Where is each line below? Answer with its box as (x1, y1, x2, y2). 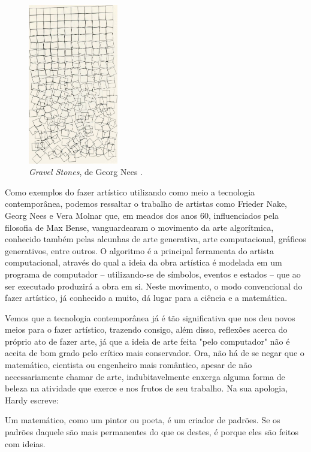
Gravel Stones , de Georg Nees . (29, 165, 143, 178)
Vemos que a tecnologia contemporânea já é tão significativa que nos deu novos (5, 311, 295, 324)
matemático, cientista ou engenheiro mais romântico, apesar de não (5, 358, 252, 371)
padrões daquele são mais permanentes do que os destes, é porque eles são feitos (5, 426, 299, 438)
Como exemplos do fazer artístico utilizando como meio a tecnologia (5, 185, 255, 198)
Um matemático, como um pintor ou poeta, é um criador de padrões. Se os (5, 414, 280, 426)
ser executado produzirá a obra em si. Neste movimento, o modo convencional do (5, 279, 303, 292)
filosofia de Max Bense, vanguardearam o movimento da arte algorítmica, (5, 221, 274, 233)
